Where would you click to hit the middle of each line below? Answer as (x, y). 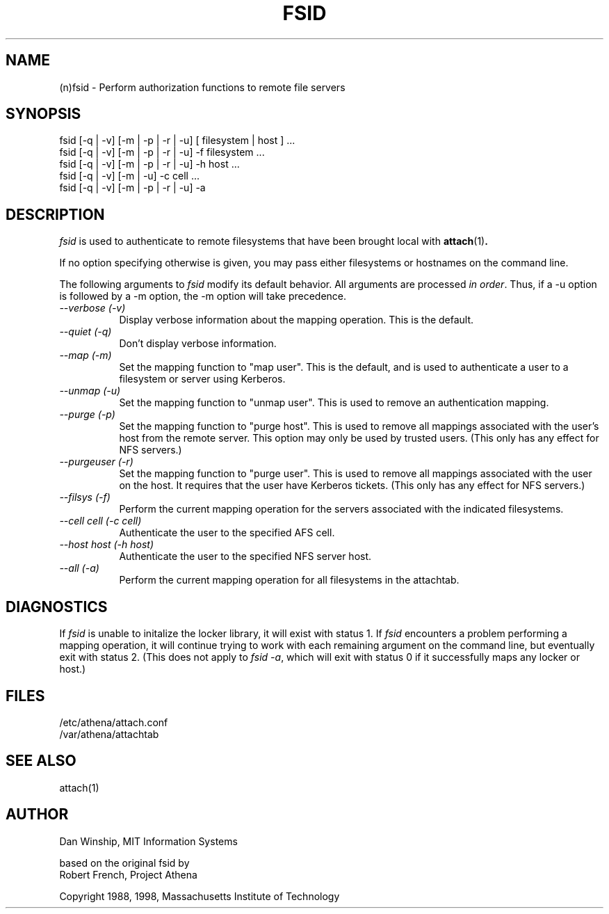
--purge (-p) (87, 415)
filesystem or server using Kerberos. (202, 379)
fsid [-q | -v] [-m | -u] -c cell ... (130, 176)
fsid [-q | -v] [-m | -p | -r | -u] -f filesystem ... (162, 152)
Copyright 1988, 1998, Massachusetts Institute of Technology (200, 896)
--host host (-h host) (107, 545)
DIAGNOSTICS (57, 607)
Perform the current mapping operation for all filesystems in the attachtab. (289, 580)
